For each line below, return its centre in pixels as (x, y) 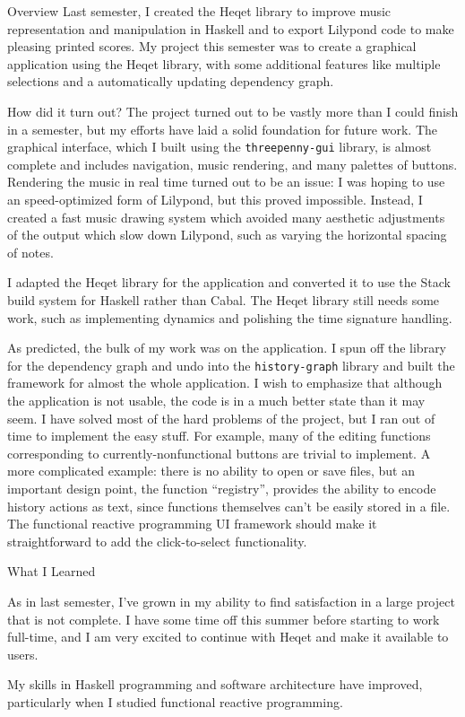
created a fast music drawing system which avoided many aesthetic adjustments (226, 217)
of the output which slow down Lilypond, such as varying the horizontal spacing (227, 235)
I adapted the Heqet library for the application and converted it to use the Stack (229, 282)
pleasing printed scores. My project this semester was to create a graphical (212, 46)
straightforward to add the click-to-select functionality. (157, 541)
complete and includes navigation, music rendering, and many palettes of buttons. (232, 164)
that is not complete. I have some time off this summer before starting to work (224, 619)
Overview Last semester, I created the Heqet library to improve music (199, 11)
